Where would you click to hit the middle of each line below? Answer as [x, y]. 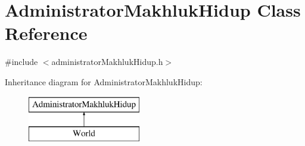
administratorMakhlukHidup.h [107, 62]
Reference [46, 33]
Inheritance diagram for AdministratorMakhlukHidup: [104, 81]
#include [21, 62]
